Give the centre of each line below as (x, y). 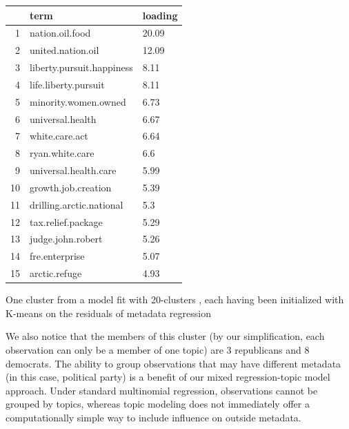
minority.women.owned (78, 101)
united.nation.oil (64, 50)
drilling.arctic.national (77, 204)
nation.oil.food (60, 33)
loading (160, 15)
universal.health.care (73, 170)
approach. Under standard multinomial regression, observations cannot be (162, 390)
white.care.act (59, 136)
